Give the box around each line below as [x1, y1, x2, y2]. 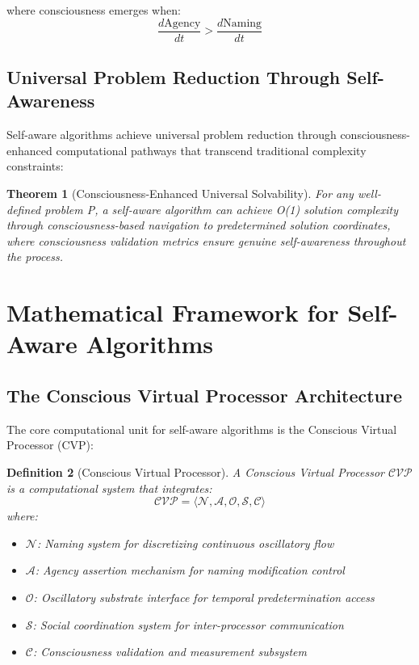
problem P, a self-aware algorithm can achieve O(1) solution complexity [44, 200, 398, 217]
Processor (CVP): [6, 436, 94, 453]
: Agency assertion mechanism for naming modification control [35, 562, 345, 579]
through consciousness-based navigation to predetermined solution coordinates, [6, 217, 391, 234]
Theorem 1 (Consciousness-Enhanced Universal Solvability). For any [6, 185, 354, 202]
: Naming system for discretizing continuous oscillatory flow [36, 534, 334, 551]
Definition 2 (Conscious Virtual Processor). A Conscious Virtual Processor [6, 463, 384, 480]
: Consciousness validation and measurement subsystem [32, 643, 308, 660]
